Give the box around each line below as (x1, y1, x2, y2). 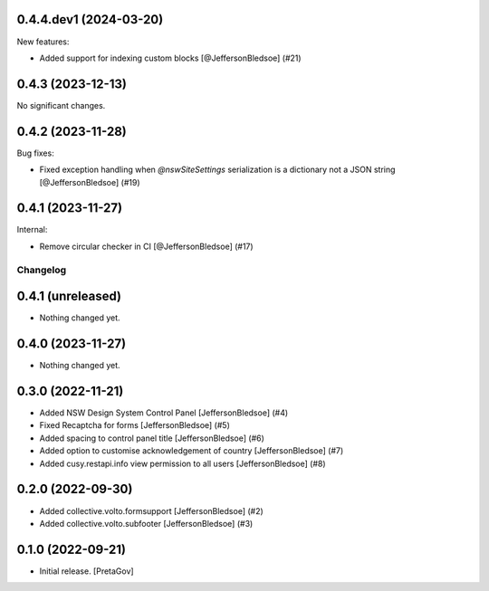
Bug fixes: (16, 148, 54, 158)
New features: (16, 36, 70, 47)
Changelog (16, 263, 67, 276)
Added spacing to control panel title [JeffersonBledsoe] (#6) (39, 433, 264, 443)
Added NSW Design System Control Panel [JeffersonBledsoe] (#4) (39, 407, 289, 418)
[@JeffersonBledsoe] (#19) (39, 176, 140, 187)
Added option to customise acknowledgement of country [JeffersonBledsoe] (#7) (39, 445, 344, 456)
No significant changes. (16, 100, 106, 110)
